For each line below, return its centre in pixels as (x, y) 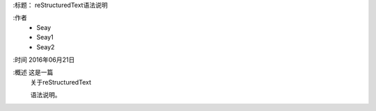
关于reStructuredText (61, 82)
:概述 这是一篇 (33, 72)
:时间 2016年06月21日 (44, 60)
